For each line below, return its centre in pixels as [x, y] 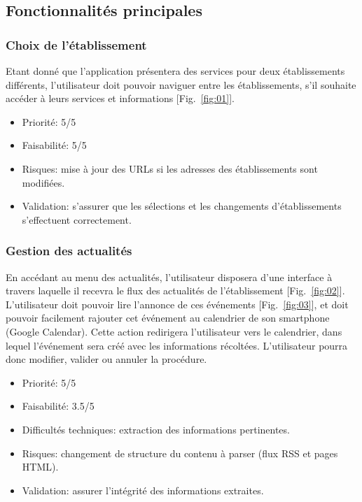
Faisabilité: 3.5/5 [58, 406]
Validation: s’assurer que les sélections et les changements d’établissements [182, 206]
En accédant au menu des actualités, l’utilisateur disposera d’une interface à [169, 277]
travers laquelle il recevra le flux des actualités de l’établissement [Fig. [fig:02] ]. [175, 291]
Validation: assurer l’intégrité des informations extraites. [143, 490]
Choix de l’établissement [76, 44]
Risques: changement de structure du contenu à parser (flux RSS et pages [180, 453]
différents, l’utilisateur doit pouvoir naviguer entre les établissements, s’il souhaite [181, 84]
